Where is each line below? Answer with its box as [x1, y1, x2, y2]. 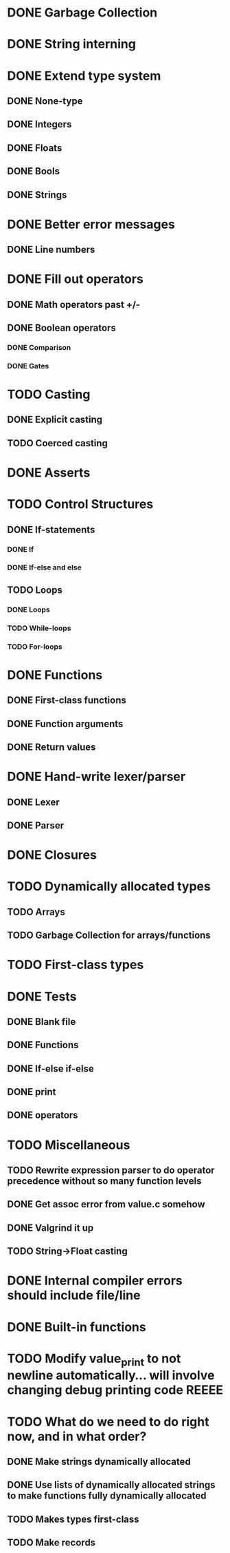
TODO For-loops [7, 642, 63, 652]
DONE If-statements [7, 523, 95, 535]
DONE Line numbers [7, 244, 95, 256]
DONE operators [7, 1109, 78, 1121]
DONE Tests [7, 988, 77, 1004]
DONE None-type [7, 95, 83, 107]
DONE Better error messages [7, 216, 175, 232]
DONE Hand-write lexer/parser [7, 769, 186, 784]
